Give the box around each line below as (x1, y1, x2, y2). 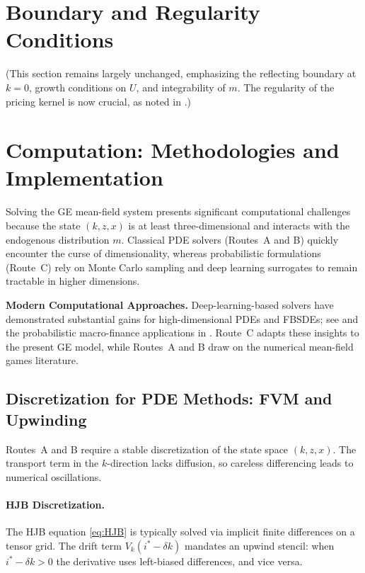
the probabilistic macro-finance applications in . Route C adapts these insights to (6, 325, 359, 340)
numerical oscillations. (6, 469, 102, 484)
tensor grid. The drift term (6, 538, 122, 552)
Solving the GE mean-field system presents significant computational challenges (6, 204, 351, 219)
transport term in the (6, 455, 99, 470)
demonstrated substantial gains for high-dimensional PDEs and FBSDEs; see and (6, 311, 359, 326)
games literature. (6, 353, 79, 368)
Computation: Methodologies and (6, 135, 340, 164)
